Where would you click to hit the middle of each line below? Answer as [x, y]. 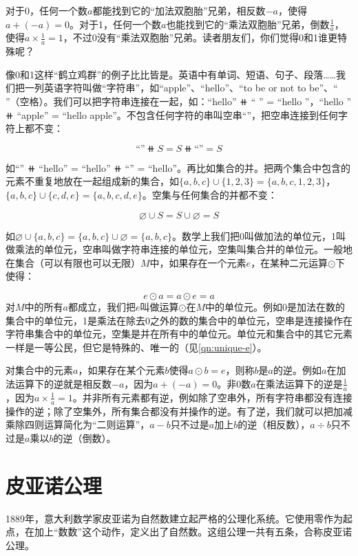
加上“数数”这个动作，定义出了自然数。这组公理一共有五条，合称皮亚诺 [193, 532]
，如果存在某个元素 [122, 370]
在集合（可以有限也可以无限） [73, 262]
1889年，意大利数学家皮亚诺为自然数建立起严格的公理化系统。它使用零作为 [174, 518]
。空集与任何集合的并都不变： [210, 194]
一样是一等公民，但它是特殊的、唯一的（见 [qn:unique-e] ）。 [136, 347]
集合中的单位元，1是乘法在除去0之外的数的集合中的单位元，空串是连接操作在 [179, 320]
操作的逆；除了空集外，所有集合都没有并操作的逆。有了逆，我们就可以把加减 [179, 411]
